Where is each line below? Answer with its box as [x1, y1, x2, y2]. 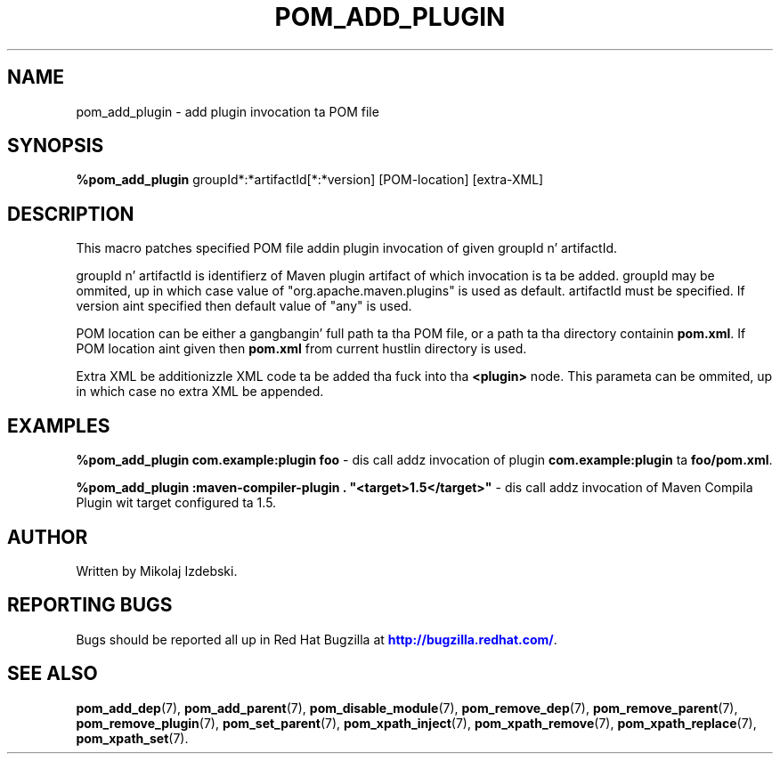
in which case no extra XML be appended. [76, 384, 324, 400]
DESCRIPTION [7, 202, 134, 225]
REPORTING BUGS [7, 594, 173, 617]
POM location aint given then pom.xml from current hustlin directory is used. [76, 341, 527, 357]
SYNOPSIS [7, 134, 104, 158]
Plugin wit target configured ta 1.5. [76, 495, 277, 511]
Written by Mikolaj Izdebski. [76, 563, 238, 579]
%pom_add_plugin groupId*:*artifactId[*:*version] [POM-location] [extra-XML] [76, 172, 544, 188]
